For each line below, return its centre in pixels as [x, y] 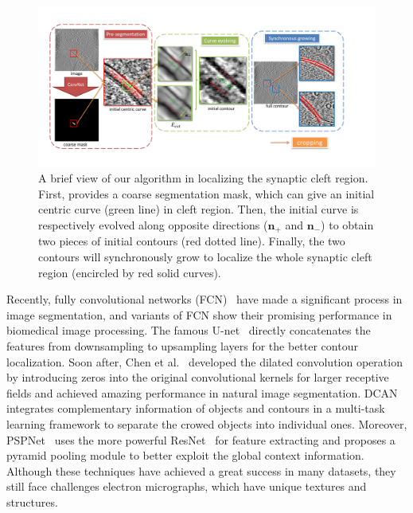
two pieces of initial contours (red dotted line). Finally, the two [192, 241]
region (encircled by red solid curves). [130, 272]
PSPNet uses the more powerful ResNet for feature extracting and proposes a [201, 439]
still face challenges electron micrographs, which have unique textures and [187, 486]
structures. [32, 501]
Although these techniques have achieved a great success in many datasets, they [201, 470]
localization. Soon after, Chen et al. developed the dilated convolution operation [205, 361]
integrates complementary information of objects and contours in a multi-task [196, 408]
